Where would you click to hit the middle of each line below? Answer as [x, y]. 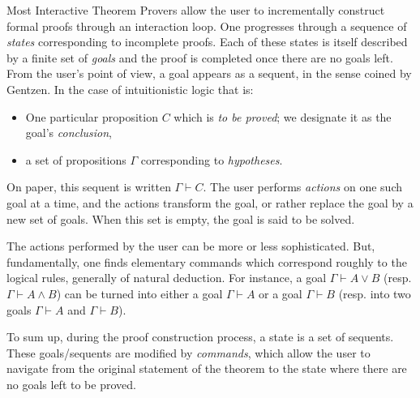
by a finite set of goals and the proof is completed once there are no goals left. [200, 57]
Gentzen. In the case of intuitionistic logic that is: [130, 89]
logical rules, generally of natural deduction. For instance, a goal [167, 278]
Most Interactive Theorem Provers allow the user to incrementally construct [196, 10]
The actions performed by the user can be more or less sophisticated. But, [191, 246]
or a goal [281, 293]
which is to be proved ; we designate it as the [283, 116]
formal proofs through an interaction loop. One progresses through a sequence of [207, 26]
